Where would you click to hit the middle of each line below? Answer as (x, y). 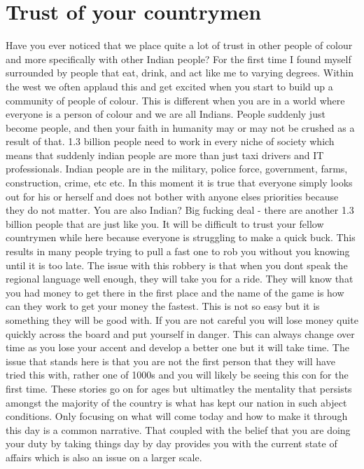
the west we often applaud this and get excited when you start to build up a (169, 86)
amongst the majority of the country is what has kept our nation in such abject (176, 402)
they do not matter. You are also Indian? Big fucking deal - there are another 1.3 (180, 210)
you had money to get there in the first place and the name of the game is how (175, 292)
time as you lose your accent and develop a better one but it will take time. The (177, 347)
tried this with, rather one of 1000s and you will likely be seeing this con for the (177, 375)
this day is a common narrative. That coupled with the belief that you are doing (178, 429)
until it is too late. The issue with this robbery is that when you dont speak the (177, 265)
